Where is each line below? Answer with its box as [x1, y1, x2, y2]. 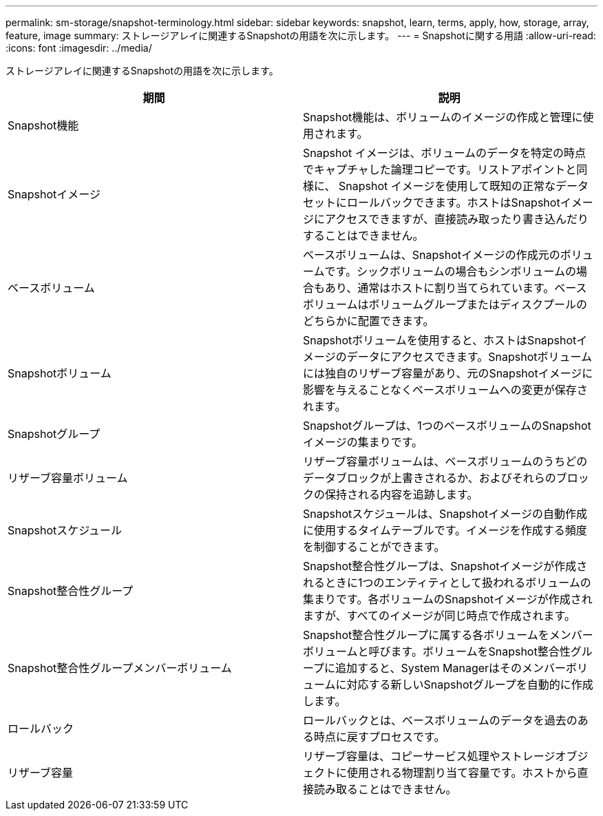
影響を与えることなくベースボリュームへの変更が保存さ [303, 383, 588, 397]
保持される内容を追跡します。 [325, 488, 478, 501]
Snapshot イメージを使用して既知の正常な [339, 179, 556, 193]
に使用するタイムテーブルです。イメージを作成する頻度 [303, 523, 587, 537]
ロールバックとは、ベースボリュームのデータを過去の [303, 713, 578, 727]
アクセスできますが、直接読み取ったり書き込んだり [325, 212, 589, 226]
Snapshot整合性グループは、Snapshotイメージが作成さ [303, 559, 588, 573]
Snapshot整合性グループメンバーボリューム [8, 661, 232, 675]
